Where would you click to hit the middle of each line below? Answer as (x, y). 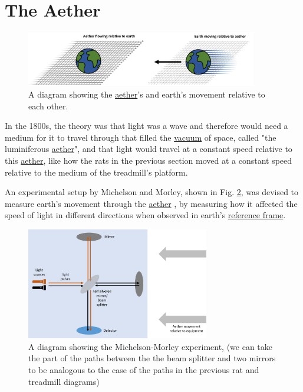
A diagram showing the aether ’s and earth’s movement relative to (147, 94)
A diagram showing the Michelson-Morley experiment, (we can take (151, 346)
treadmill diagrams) (64, 381)
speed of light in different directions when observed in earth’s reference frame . (145, 215)
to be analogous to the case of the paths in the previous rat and (144, 369)
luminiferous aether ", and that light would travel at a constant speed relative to (149, 149)
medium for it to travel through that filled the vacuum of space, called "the (141, 137)
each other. (48, 106)
